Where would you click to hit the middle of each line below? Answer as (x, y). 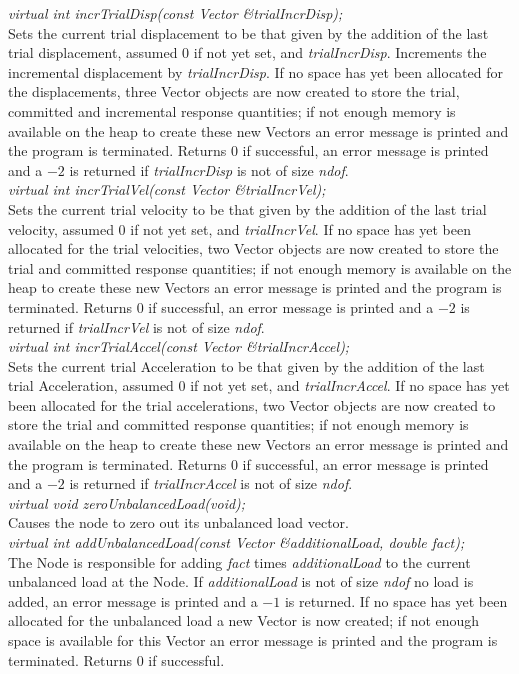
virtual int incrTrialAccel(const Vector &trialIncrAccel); (179, 346)
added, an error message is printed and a (133, 600)
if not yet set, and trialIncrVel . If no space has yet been (300, 228)
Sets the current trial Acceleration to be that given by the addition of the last (246, 365)
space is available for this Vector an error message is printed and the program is (253, 640)
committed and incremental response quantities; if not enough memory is (232, 110)
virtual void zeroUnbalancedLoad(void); (127, 502)
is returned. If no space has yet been (396, 600)
